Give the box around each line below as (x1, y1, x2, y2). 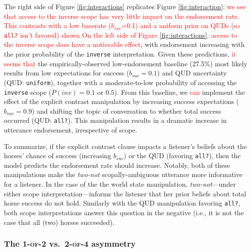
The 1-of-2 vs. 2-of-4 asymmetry (4, 237, 136, 250)
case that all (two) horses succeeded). (4, 217, 115, 227)
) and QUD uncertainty (157, 68, 227, 78)
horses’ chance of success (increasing (4, 150, 111, 161)
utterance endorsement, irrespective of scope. (4, 125, 137, 135)
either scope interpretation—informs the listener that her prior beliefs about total (4, 188, 246, 198)
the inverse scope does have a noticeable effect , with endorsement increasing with (4, 39, 245, 49)
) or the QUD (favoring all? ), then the (124, 150, 241, 161)
